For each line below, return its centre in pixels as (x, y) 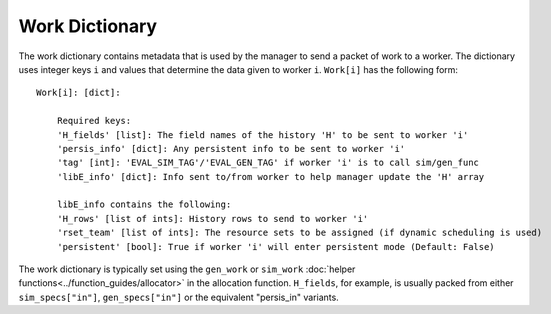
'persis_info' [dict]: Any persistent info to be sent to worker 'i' (231, 148)
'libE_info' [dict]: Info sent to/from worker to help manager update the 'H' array (270, 176)
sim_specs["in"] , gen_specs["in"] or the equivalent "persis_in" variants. (178, 297)
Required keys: (94, 121)
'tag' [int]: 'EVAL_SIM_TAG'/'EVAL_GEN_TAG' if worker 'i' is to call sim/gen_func (268, 163)
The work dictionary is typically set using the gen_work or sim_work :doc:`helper (187, 269)
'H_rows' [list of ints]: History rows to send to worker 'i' (212, 218)
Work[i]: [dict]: (78, 93)
